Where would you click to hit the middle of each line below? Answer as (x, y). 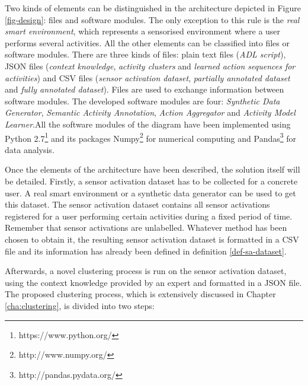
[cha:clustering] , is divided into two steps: (80, 305)
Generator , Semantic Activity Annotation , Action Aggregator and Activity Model (150, 112)
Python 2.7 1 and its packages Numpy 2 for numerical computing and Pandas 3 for (151, 137)
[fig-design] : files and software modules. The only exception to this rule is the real (152, 19)
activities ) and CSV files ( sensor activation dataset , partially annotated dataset (147, 77)
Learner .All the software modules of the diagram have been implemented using (148, 124)
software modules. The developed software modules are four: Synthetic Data (142, 101)
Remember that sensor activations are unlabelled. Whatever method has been (146, 227)
